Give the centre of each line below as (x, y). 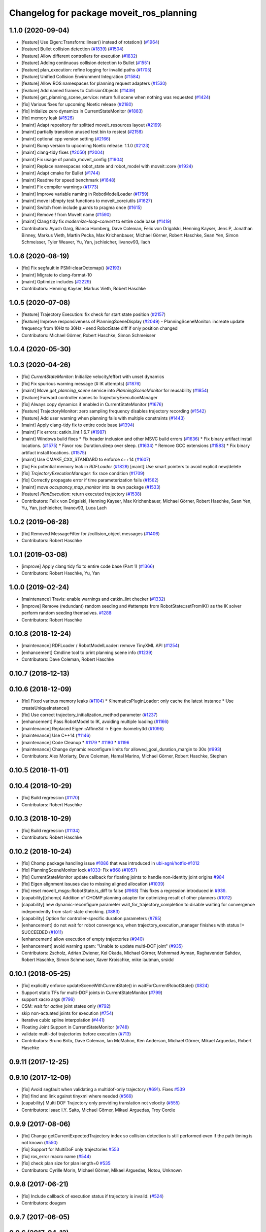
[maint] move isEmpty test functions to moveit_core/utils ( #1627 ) (87, 201)
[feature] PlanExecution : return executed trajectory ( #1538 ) (82, 494)
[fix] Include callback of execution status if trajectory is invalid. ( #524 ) (93, 1196)
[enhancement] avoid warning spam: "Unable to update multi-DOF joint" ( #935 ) (102, 946)
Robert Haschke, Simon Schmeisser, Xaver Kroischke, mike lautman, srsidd (98, 960)
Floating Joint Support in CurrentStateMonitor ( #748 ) (75, 1027)
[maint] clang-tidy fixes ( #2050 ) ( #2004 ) (63, 152)
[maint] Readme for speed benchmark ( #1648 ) (68, 180)
